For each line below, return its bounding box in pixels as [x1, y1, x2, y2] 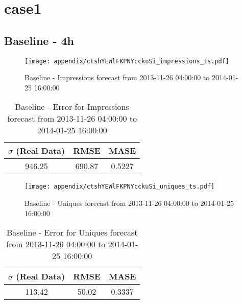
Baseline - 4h [4, 32, 75, 48]
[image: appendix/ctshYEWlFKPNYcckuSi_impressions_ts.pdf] [25, 57, 229, 65]
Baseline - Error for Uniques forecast [6, 226, 138, 239]
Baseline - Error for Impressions [15, 101, 129, 113]
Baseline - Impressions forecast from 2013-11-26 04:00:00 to [25, 72, 210, 83]
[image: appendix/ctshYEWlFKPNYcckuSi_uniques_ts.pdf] [25, 183, 215, 191]
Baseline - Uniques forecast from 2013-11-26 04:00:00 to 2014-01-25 [25, 198, 234, 208]
